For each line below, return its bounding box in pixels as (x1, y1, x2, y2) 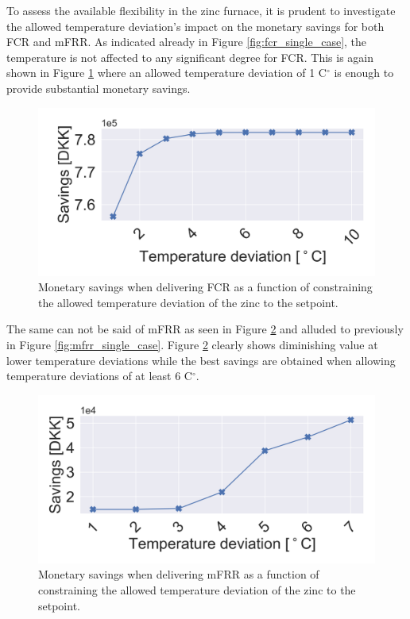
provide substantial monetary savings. (6, 79, 191, 96)
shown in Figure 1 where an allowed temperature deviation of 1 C (6, 64, 327, 81)
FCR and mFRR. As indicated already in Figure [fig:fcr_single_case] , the (6, 33, 367, 50)
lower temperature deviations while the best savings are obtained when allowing (6, 352, 396, 368)
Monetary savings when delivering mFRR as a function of (38, 566, 319, 582)
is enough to (334, 64, 394, 81)
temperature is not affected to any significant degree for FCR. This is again (6, 48, 374, 65)
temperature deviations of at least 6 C (6, 367, 192, 384)
